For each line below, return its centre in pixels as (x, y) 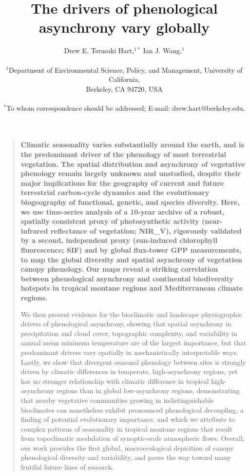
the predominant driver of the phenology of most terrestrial (123, 154)
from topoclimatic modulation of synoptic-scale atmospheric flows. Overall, (133, 438)
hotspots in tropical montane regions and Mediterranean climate (132, 288)
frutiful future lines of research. (67, 467)
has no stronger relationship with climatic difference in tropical (115, 381)
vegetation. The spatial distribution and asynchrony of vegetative (133, 164)
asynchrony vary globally (124, 27)
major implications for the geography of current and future (122, 183)
